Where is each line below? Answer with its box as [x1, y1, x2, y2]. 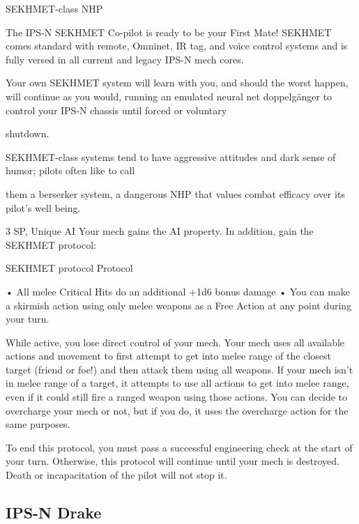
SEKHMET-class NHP [6, 1, 103, 15]
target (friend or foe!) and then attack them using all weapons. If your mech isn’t [6, 362, 353, 376]
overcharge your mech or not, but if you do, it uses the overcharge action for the [6, 403, 349, 417]
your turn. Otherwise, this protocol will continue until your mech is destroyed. [6, 454, 339, 468]
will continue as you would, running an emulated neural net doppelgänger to [6, 88, 333, 103]
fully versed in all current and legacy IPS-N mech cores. [6, 52, 244, 66]
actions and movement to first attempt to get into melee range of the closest [6, 348, 331, 363]
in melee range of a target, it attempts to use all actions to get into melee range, [6, 376, 349, 390]
